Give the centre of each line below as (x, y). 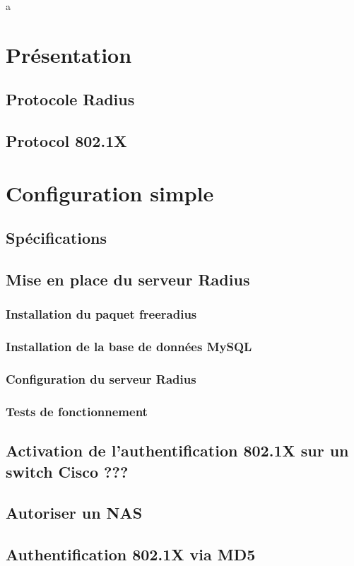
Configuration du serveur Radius (101, 379)
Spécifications (57, 238)
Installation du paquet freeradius (101, 314)
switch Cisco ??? (67, 471)
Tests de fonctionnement (77, 411)
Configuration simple (110, 193)
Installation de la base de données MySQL (129, 347)
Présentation (69, 54)
